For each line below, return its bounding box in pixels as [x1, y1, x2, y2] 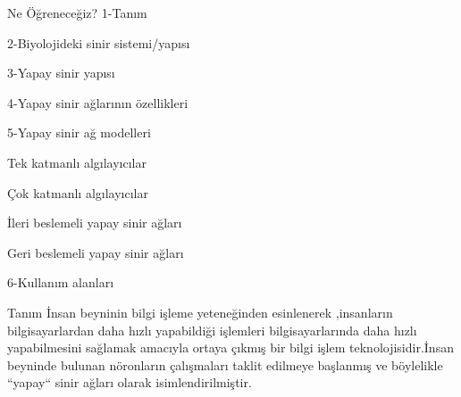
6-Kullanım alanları [7, 273, 114, 292]
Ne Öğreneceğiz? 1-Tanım [7, 4, 147, 21]
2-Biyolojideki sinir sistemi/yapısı [7, 33, 190, 52]
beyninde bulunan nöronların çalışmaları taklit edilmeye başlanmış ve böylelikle [7, 355, 443, 374]
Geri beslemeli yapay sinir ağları [7, 243, 184, 261]
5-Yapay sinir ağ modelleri [7, 123, 151, 142]
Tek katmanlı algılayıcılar [7, 153, 147, 171]
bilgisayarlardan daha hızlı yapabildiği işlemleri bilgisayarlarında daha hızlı [7, 320, 417, 339]
